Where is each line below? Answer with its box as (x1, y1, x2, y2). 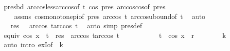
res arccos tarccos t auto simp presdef (10, 20, 142, 31)
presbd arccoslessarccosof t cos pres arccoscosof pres (3, 1, 165, 11)
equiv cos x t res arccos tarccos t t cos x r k (3, 30, 226, 40)
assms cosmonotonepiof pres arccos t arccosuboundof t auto (14, 11, 206, 21)
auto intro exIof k (3, 39, 63, 50)
